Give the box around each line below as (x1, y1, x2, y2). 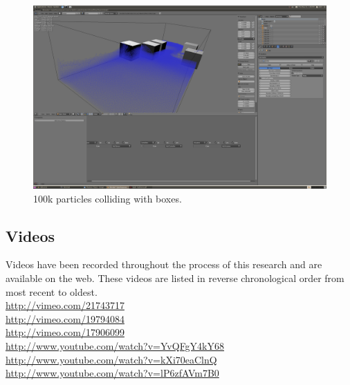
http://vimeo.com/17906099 (6, 325, 125, 339)
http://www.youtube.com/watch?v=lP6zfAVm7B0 (6, 366, 219, 380)
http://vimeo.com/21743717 (6, 298, 125, 312)
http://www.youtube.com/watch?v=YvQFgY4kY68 (6, 338, 225, 353)
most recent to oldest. (6, 284, 98, 299)
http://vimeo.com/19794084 (6, 311, 125, 326)
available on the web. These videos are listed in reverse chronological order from (6, 270, 344, 285)
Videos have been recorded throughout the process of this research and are (6, 257, 322, 272)
